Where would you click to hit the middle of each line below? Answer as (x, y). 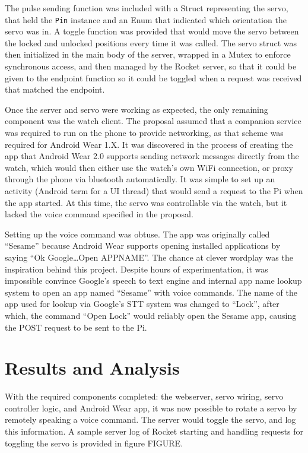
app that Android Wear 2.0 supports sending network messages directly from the (152, 156)
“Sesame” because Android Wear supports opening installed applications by (143, 245)
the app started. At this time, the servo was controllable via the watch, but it (146, 202)
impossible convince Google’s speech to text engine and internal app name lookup (153, 281)
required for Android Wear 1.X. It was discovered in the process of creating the (149, 144)
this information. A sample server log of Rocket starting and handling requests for (154, 431)
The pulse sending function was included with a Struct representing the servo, (147, 8)
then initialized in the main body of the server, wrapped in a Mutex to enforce (148, 54)
